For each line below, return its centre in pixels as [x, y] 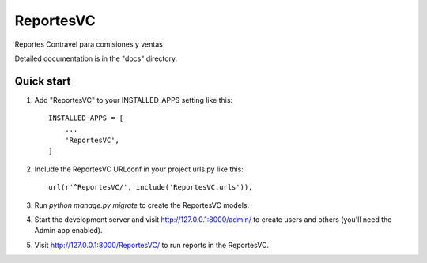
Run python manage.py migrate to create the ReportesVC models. [142, 205]
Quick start [43, 81]
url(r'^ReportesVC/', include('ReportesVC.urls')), [151, 187]
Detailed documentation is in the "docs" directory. [96, 58]
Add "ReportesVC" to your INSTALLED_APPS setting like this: [134, 100]
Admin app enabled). [68, 231]
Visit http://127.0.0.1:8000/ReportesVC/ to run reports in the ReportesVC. [151, 245]
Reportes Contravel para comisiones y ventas [89, 44]
